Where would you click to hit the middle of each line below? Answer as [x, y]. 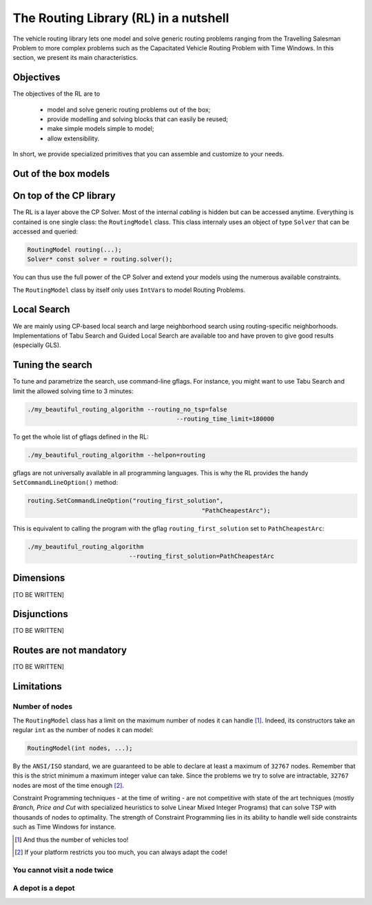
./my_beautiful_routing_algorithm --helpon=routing [116, 455]
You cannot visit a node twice [63, 870]
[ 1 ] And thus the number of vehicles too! [72, 840]
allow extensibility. [73, 138]
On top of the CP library [64, 196]
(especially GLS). [37, 345]
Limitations [37, 686]
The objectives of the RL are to [56, 94]
